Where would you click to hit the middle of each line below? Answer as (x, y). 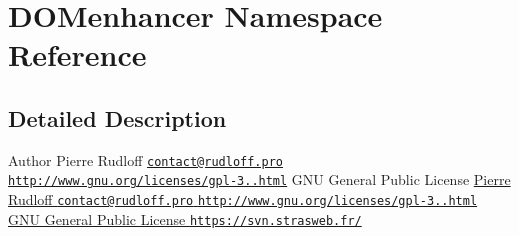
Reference (77, 54)
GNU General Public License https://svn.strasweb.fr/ (185, 218)
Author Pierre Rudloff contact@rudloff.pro (146, 159)
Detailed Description (117, 117)
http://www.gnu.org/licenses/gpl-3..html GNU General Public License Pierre (259, 179)
